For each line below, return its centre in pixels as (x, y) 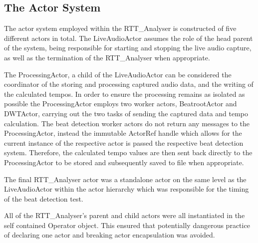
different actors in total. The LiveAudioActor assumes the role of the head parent (129, 38)
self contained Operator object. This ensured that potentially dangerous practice (127, 225)
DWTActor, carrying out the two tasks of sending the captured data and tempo (126, 113)
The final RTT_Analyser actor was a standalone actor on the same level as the (125, 179)
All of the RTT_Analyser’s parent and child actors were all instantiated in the (125, 215)
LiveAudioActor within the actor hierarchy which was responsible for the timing (127, 189)
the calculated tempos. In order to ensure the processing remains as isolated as (125, 94)
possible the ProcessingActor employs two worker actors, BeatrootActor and (121, 104)
